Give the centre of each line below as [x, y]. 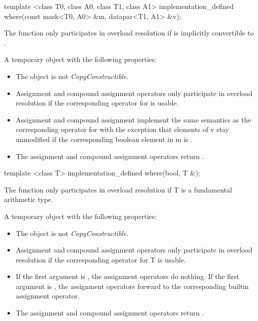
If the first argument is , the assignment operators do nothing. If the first [128, 276]
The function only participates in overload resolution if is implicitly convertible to [129, 33]
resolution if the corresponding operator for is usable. [97, 103]
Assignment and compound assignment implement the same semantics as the [133, 119]
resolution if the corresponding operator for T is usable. [101, 259]
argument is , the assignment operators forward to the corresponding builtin [132, 286]
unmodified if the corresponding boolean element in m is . [104, 139]
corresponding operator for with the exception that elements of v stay [122, 129]
